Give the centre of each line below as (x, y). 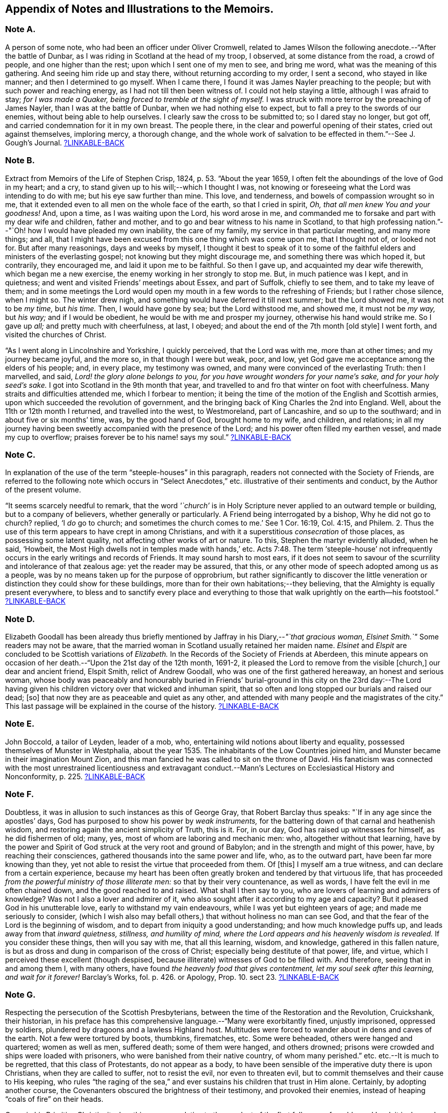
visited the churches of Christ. (56, 334)
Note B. (20, 160)
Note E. (20, 724)
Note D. (20, 619)
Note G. (20, 994)
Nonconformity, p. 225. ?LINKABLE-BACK (75, 776)
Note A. (20, 29)
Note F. (20, 794)
